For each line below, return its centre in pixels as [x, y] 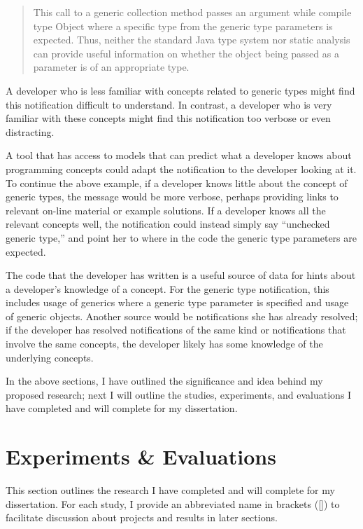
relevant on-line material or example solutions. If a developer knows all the [166, 210]
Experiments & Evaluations [141, 456]
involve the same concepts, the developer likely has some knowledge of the [164, 344]
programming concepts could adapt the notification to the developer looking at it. [181, 169]
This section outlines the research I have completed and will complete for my [170, 490]
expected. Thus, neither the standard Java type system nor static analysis [192, 40]
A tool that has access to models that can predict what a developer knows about [179, 155]
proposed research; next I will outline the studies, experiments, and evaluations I [179, 394]
